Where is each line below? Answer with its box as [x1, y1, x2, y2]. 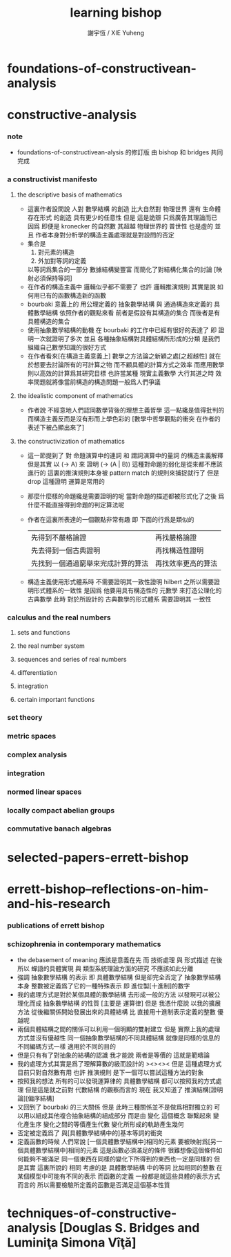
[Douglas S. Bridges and [59, 1220, 200, 1236]
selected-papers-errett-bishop [7, 849, 189, 865]
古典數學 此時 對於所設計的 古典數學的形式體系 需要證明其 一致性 [27, 595, 212, 603]
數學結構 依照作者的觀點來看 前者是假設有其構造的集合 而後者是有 [33, 308, 221, 316]
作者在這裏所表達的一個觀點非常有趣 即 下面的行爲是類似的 [27, 515, 194, 523]
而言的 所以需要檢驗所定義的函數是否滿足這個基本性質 [17, 1181, 170, 1189]
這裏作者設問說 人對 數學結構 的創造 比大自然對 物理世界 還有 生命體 [27, 204, 221, 212]
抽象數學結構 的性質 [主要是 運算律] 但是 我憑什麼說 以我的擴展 [43, 999, 221, 1008]
